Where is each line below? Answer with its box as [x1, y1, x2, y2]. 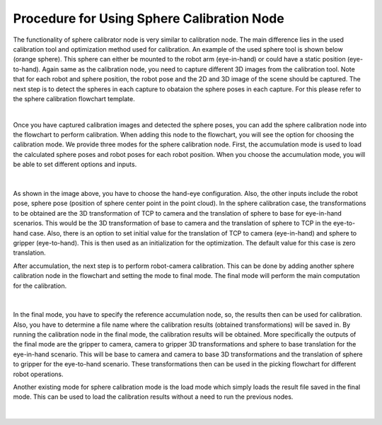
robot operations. [13, 370, 64, 378]
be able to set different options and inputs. [13, 160, 137, 169]
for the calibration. [13, 281, 67, 290]
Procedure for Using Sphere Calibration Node [13, 11, 284, 26]
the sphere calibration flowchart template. [13, 94, 135, 103]
